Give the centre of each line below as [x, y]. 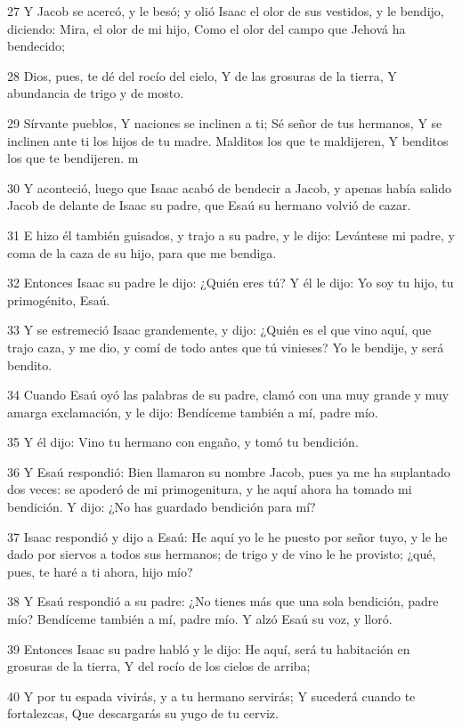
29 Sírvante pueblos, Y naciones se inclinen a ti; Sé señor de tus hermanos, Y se [225, 122]
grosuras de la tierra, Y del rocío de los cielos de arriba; [159, 666]
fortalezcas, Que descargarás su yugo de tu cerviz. [143, 713]
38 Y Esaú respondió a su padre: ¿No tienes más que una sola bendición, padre [223, 601]
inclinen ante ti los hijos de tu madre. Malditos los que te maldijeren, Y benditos [228, 140]
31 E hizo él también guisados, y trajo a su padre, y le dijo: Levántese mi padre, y [231, 235]
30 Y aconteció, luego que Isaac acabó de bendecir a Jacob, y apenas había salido [229, 187]
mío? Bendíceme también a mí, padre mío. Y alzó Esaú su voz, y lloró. [200, 619]
